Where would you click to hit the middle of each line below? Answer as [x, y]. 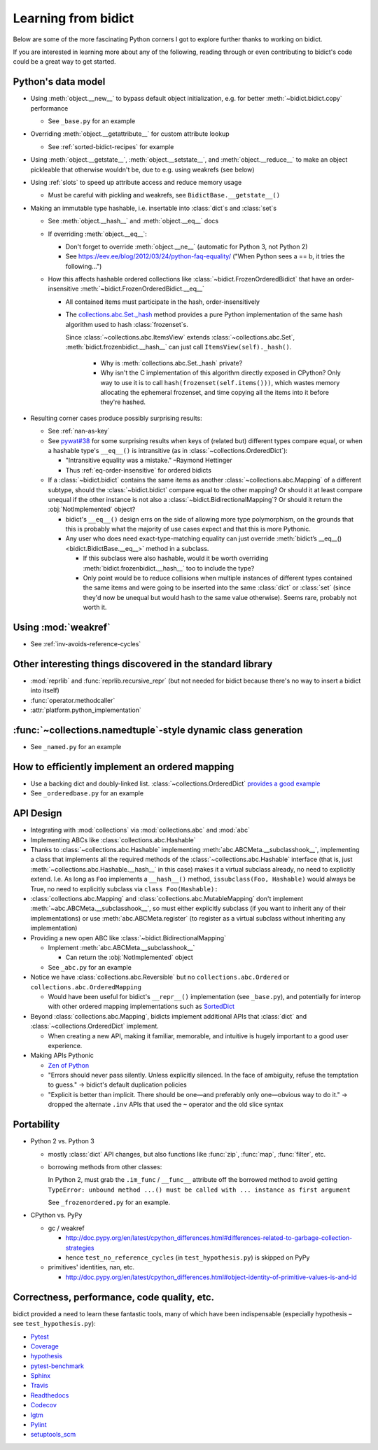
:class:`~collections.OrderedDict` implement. [94, 1026]
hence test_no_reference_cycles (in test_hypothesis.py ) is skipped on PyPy [188, 1257]
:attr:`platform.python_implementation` [86, 710]
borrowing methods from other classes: [105, 1166]
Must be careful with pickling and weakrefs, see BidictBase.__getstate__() [164, 195]
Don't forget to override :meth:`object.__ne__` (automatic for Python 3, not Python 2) [187, 246]
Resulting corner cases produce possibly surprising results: [116, 418]
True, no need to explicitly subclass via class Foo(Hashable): [124, 888]
